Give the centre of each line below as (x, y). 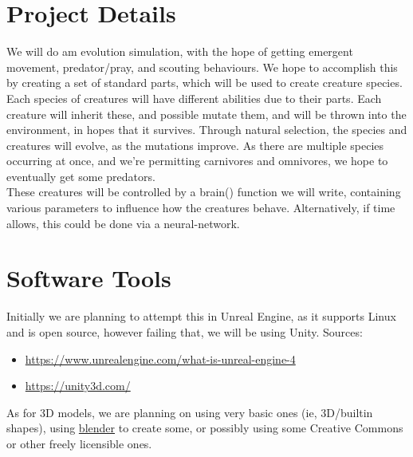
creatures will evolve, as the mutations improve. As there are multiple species (195, 145)
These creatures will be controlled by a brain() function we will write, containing (204, 192)
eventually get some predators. (81, 176)
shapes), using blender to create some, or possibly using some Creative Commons (205, 428)
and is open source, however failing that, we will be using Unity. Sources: (185, 331)
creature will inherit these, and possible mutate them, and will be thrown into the (206, 114)
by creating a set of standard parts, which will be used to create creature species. (205, 83)
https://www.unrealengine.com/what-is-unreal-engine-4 (160, 359)
